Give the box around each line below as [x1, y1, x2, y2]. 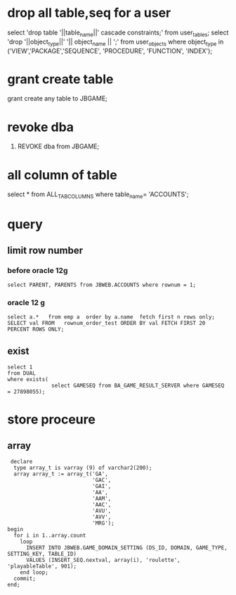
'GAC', [92, 477, 112, 484]
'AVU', [92, 508, 112, 515]
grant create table [7, 71, 114, 87]
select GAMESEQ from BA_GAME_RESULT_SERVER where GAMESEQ [51, 382, 225, 390]
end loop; [20, 569, 49, 576]
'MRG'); [92, 520, 114, 527]
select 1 [7, 364, 33, 371]
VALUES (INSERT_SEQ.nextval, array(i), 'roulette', [25, 557, 181, 564]
